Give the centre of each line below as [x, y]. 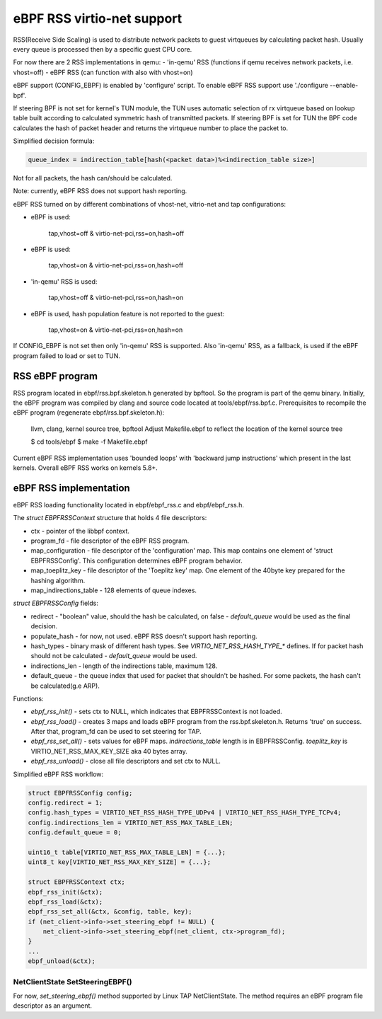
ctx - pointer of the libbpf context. [80, 531]
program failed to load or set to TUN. [66, 356]
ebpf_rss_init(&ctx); [65, 892]
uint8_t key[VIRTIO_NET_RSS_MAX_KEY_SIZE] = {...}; [120, 862]
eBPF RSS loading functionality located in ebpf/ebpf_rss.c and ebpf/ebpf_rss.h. [128, 505]
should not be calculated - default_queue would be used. [114, 656]
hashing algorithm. [58, 580]
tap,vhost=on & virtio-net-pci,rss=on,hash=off [116, 265]
